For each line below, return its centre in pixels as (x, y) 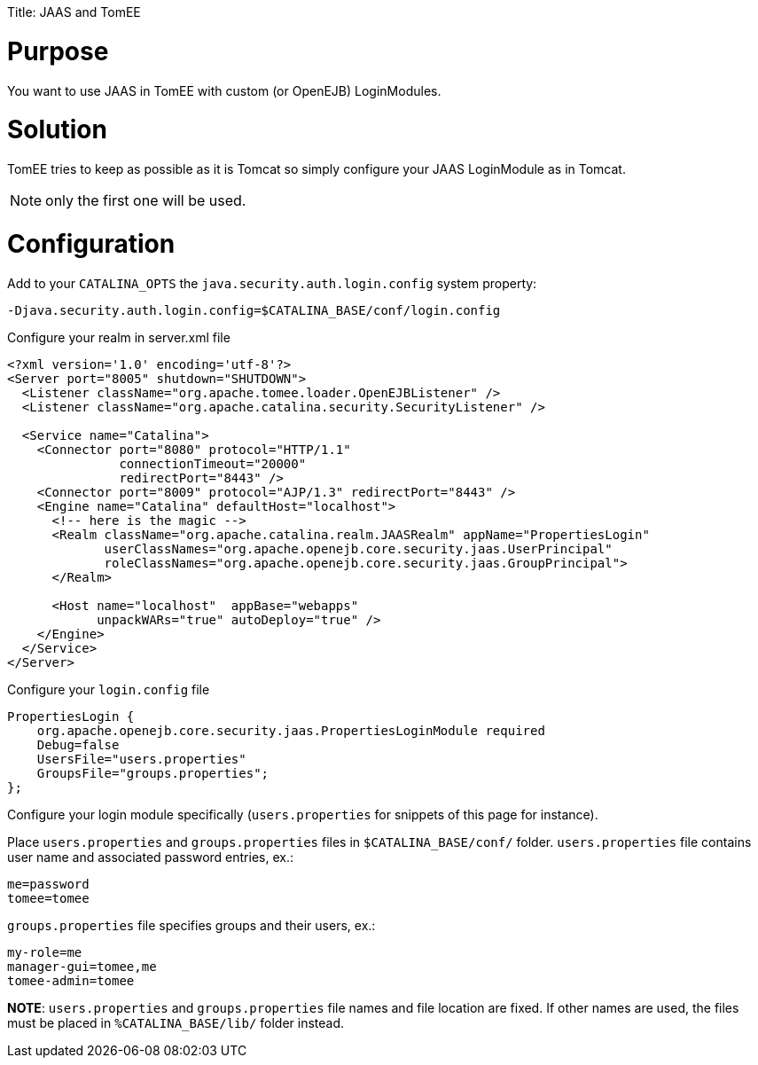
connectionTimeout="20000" (213, 463)
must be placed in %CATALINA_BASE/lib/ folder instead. (176, 1022)
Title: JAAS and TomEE (74, 12)
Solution (57, 130)
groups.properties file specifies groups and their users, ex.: (191, 925)
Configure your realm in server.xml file (119, 337)
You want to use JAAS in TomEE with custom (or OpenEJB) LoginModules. (224, 90)
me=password (48, 884)
